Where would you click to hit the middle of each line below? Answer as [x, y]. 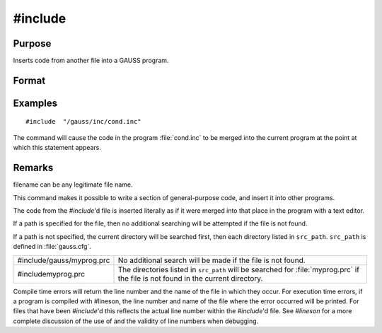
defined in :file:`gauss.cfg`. [52, 247]
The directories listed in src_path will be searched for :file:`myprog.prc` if [239, 269]
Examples [35, 103]
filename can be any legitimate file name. [73, 185]
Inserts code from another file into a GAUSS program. [91, 61]
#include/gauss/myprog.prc [64, 260]
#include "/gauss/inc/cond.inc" [83, 122]
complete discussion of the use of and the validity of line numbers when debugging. [136, 321]
